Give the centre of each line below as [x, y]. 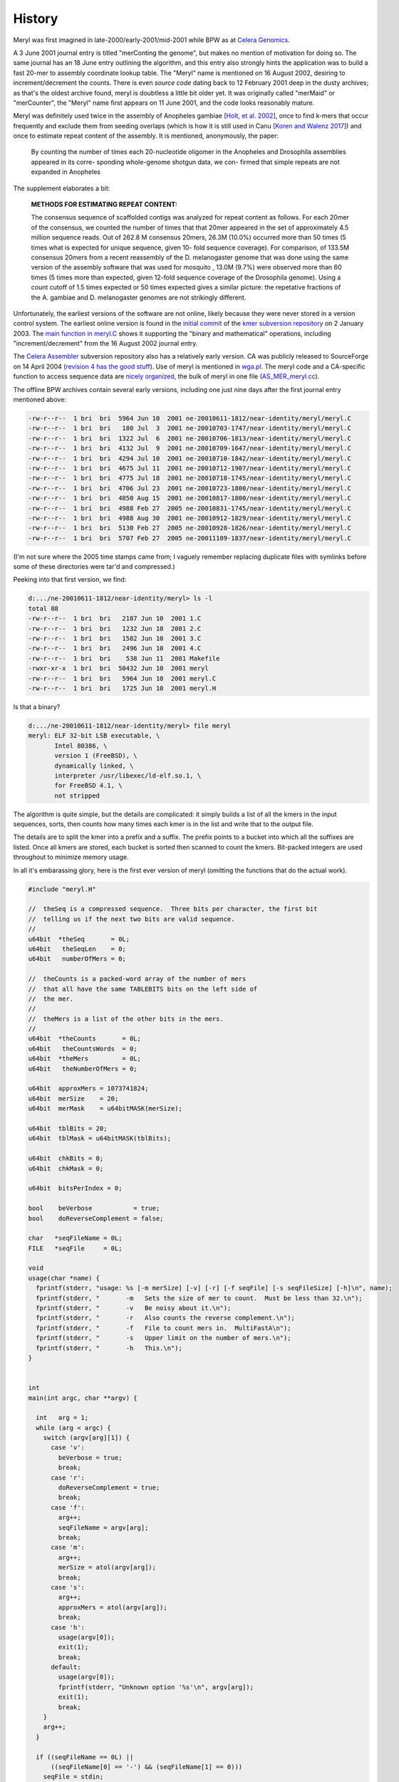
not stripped [77, 795]
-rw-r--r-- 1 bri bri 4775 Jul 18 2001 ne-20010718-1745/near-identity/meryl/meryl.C [190, 478]
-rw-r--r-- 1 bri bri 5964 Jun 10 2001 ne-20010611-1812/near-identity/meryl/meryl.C [190, 418]
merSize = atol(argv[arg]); [107, 1567]
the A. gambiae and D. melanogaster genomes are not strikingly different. [139, 297]
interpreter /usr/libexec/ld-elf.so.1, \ [128, 776]
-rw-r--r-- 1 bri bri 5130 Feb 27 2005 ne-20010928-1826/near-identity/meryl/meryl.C [190, 528]
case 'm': [68, 1547]
